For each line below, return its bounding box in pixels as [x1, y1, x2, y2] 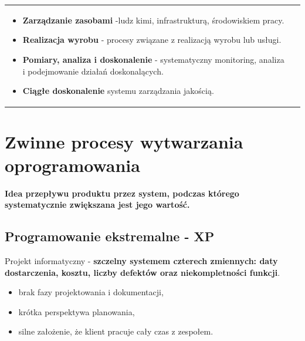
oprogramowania [5, 153, 140, 177]
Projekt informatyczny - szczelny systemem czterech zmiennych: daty [5, 254, 278, 266]
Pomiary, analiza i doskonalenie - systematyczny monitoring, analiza [22, 53, 284, 65]
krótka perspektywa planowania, [18, 305, 135, 318]
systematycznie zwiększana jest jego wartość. [5, 198, 190, 211]
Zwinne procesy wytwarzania [5, 130, 243, 154]
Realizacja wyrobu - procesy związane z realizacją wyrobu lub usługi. [22, 33, 282, 46]
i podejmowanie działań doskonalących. [22, 65, 164, 77]
